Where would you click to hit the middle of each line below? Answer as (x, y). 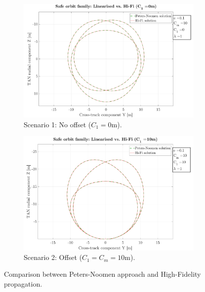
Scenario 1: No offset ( (58, 124)
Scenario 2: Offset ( (53, 257)
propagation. (23, 283)
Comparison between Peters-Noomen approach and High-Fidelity (102, 274)
